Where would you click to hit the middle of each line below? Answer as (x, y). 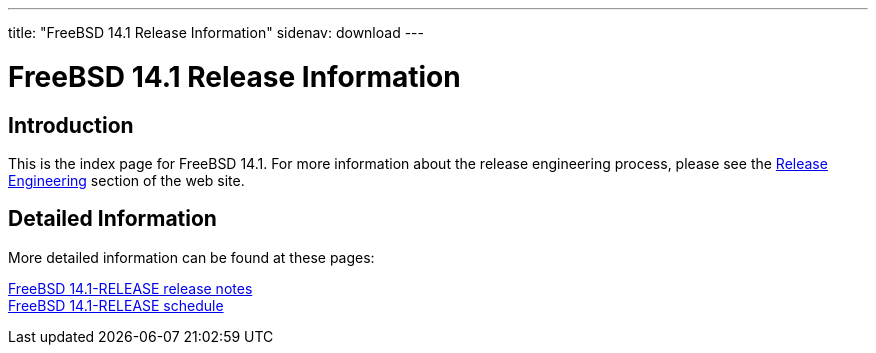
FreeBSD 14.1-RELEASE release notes (130, 288)
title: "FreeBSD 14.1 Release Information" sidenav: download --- (216, 32)
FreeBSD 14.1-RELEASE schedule (116, 305)
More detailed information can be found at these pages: (191, 257)
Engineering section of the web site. (126, 180)
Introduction (71, 125)
